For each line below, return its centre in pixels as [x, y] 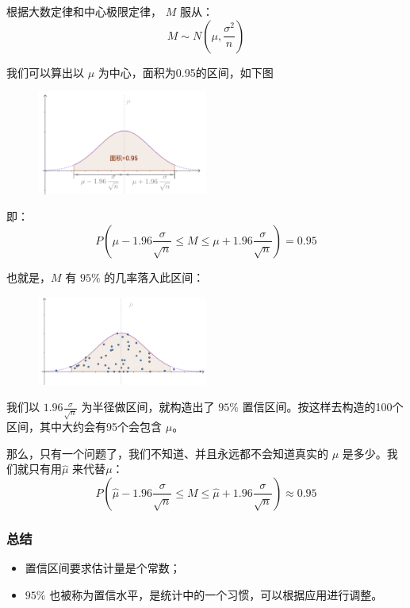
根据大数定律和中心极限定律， [84, 11]
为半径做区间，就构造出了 [148, 407]
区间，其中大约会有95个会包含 [84, 427]
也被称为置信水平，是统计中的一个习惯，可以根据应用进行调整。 [216, 594]
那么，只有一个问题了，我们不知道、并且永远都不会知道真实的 [167, 453]
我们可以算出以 [45, 72]
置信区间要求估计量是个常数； [103, 568]
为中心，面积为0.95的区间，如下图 [186, 72]
